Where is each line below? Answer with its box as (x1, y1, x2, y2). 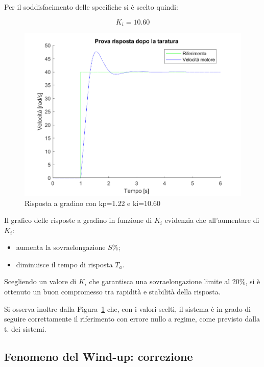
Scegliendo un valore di (4, 276, 77, 287)
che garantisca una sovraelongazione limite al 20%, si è (89, 276, 260, 287)
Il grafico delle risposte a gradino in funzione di (4, 215, 152, 225)
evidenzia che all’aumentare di (164, 215, 259, 225)
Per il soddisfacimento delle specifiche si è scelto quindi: (4, 2, 178, 12)
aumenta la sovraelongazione (16, 242, 106, 253)
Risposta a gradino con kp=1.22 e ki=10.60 (25, 197, 161, 208)
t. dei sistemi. (4, 323, 46, 334)
